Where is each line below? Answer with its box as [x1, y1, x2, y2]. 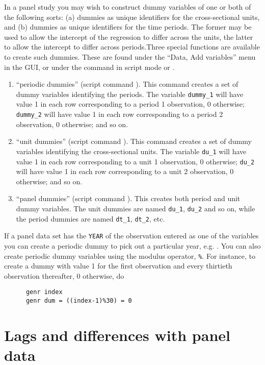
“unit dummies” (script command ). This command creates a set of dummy [16, 136, 252, 147]
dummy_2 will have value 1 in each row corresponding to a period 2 [16, 109, 223, 119]
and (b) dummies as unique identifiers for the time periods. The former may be [4, 21, 252, 32]
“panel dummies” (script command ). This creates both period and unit [16, 193, 241, 204]
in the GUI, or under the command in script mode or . [4, 61, 175, 72]
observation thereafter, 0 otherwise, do [4, 270, 124, 281]
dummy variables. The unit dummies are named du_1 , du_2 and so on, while [16, 203, 255, 213]
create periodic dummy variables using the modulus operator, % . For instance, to [4, 250, 255, 261]
